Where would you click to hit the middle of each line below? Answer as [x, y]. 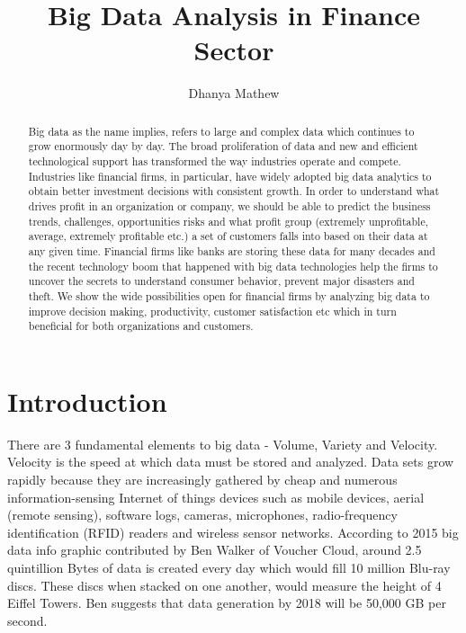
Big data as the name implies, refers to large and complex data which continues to [221, 131]
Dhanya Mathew [234, 93]
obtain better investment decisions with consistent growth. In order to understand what [234, 191]
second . [27, 620]
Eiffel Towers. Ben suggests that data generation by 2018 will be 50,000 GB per [227, 603]
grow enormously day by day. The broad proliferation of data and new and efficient [223, 146]
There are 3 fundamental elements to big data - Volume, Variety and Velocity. [223, 444]
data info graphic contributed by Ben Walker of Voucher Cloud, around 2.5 [215, 550]
